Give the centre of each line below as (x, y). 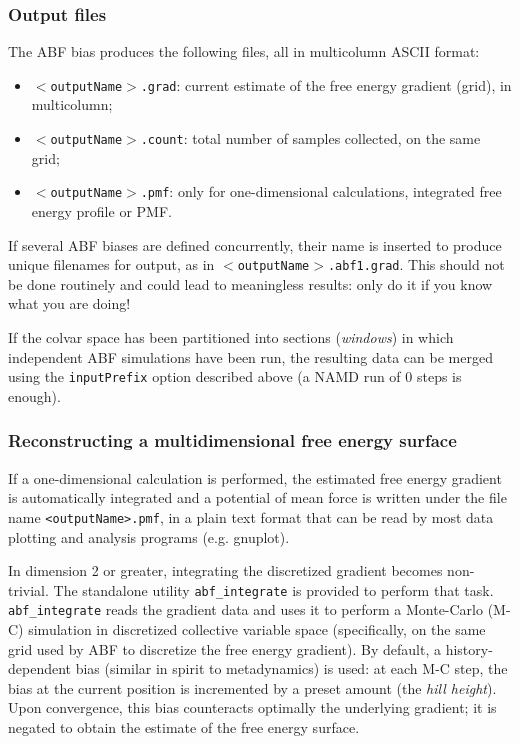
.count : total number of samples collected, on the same (310, 138)
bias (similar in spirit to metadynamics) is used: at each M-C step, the (291, 668)
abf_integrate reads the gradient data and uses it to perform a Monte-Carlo (245, 609)
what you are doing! (69, 303)
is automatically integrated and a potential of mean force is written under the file (257, 497)
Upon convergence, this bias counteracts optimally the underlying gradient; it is (252, 707)
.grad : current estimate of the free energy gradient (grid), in (326, 84)
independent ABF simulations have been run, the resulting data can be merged (250, 356)
